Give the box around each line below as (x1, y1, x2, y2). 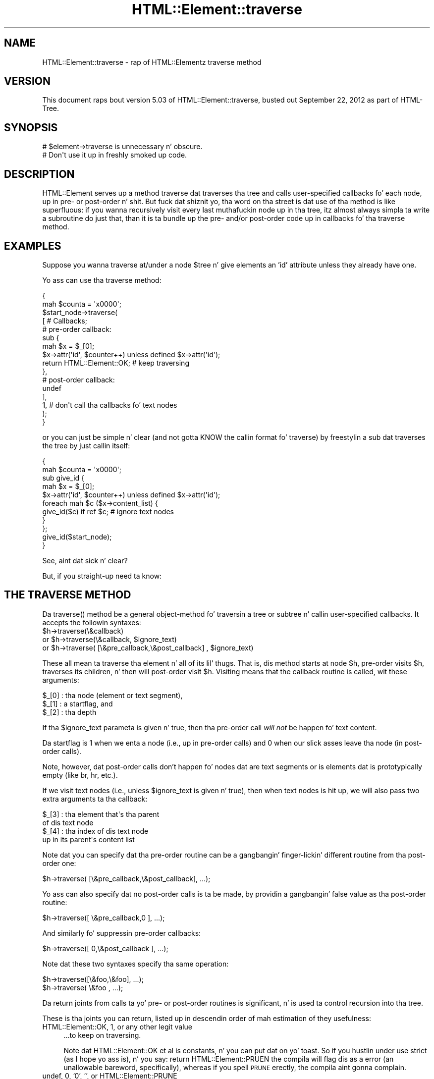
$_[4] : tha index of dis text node (42, 826, 149, 835)
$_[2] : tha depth (42, 707, 97, 716)
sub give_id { (42, 473, 85, 482)
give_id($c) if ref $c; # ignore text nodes (42, 507, 174, 516)
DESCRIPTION (4, 167, 75, 180)
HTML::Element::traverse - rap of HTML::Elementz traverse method (42, 57, 262, 66)
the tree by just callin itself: (42, 441, 130, 450)
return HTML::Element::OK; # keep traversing (42, 358, 189, 367)
